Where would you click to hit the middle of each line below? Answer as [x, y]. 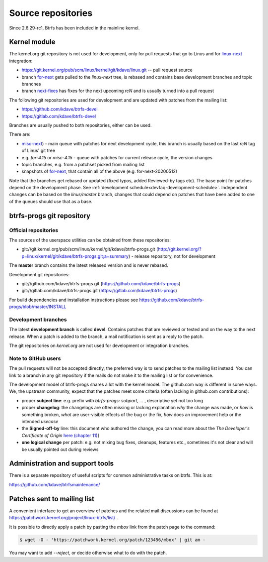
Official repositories [34, 230]
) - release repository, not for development [172, 256]
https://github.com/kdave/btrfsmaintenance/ [55, 484]
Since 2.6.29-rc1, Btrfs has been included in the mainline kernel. [74, 28]
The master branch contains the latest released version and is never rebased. [89, 265]
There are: [20, 134]
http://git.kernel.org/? [180, 249]
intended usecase [40, 421]
